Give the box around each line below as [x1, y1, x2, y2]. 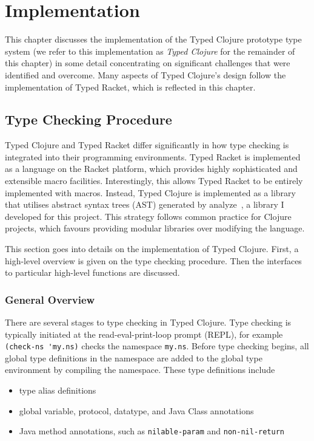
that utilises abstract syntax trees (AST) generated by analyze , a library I [5, 198, 284, 211]
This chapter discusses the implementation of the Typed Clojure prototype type [5, 33, 302, 46]
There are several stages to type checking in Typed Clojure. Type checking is [5, 316, 292, 329]
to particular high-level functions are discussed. [5, 266, 180, 279]
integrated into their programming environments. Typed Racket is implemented [5, 150, 301, 163]
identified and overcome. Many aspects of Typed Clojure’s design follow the [5, 68, 286, 81]
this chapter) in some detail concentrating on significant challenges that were [5, 56, 290, 69]
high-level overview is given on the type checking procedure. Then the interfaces [5, 254, 302, 267]
